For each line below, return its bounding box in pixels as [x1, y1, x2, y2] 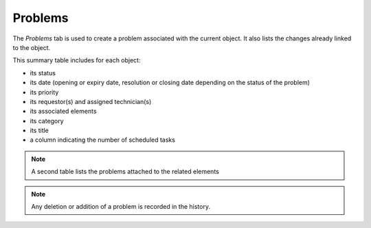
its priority [30, 88, 59, 96]
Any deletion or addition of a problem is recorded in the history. [31, 203, 211, 211]
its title [30, 127, 49, 135]
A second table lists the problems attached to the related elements [31, 168, 219, 176]
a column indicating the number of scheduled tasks [30, 136, 175, 144]
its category [30, 116, 65, 125]
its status [30, 68, 56, 77]
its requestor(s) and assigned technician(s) [30, 97, 152, 105]
